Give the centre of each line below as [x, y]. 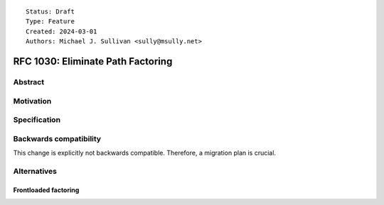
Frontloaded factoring [46, 190]
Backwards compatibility [57, 138]
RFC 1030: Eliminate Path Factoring [93, 61]
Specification [37, 120]
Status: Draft [50, 12]
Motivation [32, 101]
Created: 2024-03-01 [62, 31]
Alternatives [35, 171]
